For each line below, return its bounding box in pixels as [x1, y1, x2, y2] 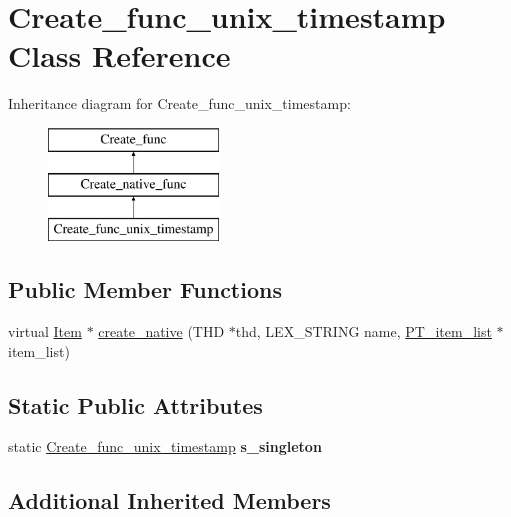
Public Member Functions [8, 274, 282, 305]
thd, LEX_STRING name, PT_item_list [235, 321, 492, 342]
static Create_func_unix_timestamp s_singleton [8, 436, 322, 457]
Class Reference [8, 35, 231, 76]
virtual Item [8, 321, 82, 342]
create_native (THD [98, 321, 225, 342]
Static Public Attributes [8, 389, 263, 420]
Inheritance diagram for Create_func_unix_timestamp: [8, 93, 351, 114]
